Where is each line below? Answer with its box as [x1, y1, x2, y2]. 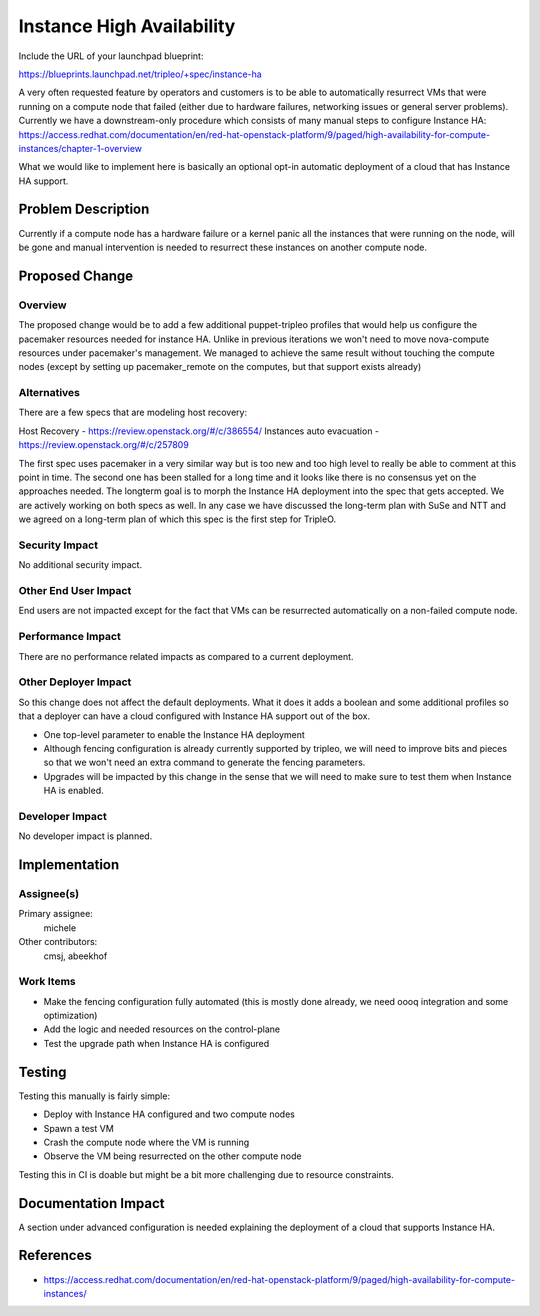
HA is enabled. [43, 785, 104, 797]
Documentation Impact [18, 1195, 165, 1212]
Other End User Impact [18, 584, 132, 598]
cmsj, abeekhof [43, 950, 108, 962]
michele [43, 921, 77, 934]
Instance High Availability [18, 15, 236, 37]
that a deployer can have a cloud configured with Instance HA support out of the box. [18, 710, 370, 722]
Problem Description [18, 201, 150, 218]
